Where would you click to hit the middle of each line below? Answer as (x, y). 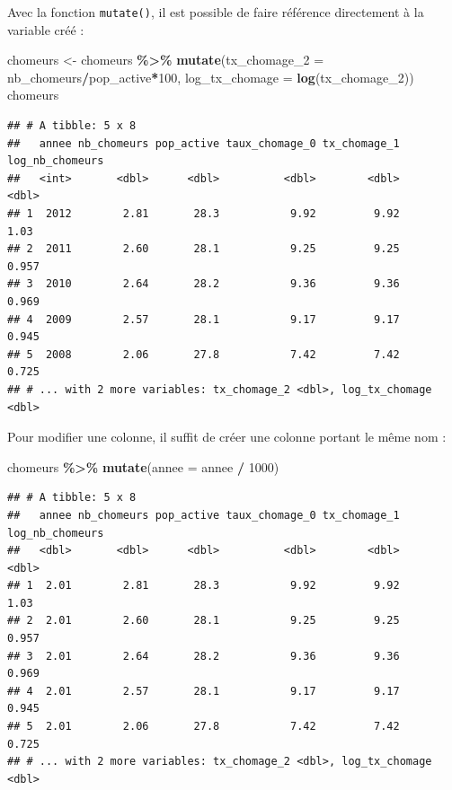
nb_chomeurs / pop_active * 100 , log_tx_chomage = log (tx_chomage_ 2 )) (211, 77)
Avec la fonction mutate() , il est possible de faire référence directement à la (216, 12)
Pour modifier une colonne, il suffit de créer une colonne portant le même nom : (227, 437)
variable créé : (46, 29)
